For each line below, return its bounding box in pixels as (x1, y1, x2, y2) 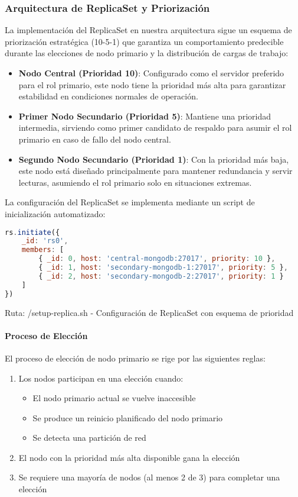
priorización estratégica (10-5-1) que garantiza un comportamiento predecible (5, 35, 284, 47)
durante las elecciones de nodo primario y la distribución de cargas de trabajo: (5, 47, 289, 59)
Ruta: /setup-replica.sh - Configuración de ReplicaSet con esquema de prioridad (5, 306, 294, 318)
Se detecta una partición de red (32, 431, 146, 444)
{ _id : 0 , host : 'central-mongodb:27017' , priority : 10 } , (38, 254, 276, 263)
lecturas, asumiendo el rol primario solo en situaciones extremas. (18, 176, 252, 188)
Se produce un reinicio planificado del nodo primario (32, 411, 223, 424)
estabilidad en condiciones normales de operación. (18, 90, 198, 102)
